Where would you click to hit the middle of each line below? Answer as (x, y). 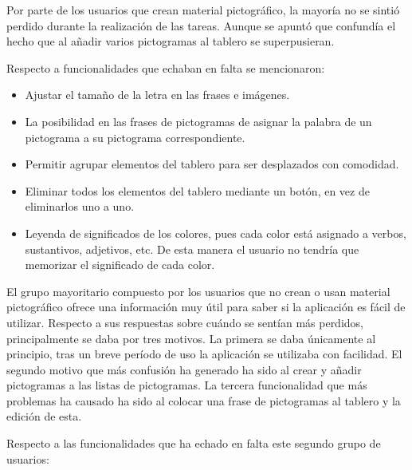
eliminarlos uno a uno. (80, 206)
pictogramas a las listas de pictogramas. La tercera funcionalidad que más (187, 385)
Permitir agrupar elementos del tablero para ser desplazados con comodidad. (212, 164)
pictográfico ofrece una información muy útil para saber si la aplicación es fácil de (206, 307)
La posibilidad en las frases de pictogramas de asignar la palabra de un (198, 121)
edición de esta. (44, 416)
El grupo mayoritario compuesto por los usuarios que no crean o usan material (198, 291)
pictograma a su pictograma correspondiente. (135, 137)
